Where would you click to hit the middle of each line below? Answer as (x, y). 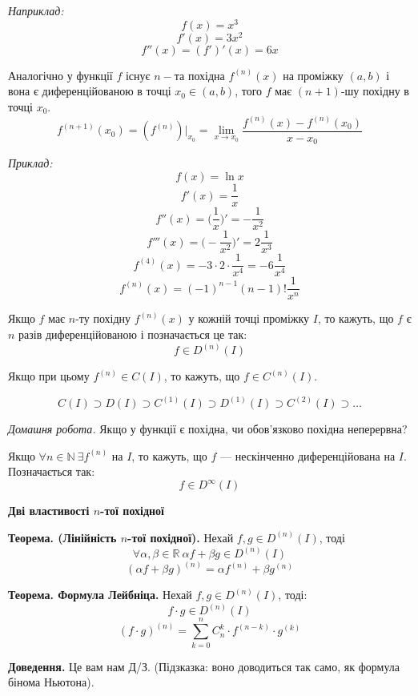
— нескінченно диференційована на (307, 455)
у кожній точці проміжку (249, 318)
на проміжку (313, 75)
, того (249, 91)
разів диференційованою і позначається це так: (133, 334)
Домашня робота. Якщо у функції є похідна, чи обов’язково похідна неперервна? (208, 429)
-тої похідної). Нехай (181, 537)
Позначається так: (52, 471)
